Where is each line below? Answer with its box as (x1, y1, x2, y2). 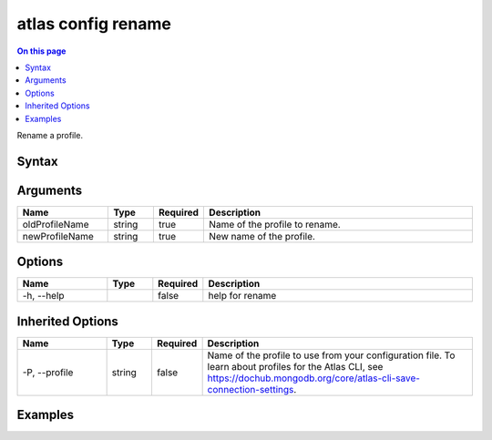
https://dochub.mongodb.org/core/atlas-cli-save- (207, 372, 421, 384)
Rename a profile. (16, 129, 84, 140)
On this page (16, 46, 67, 56)
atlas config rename (16, 14, 172, 34)
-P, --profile (22, 365, 74, 378)
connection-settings (207, 383, 294, 395)
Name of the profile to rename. (209, 218, 341, 230)
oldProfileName (22, 218, 89, 230)
